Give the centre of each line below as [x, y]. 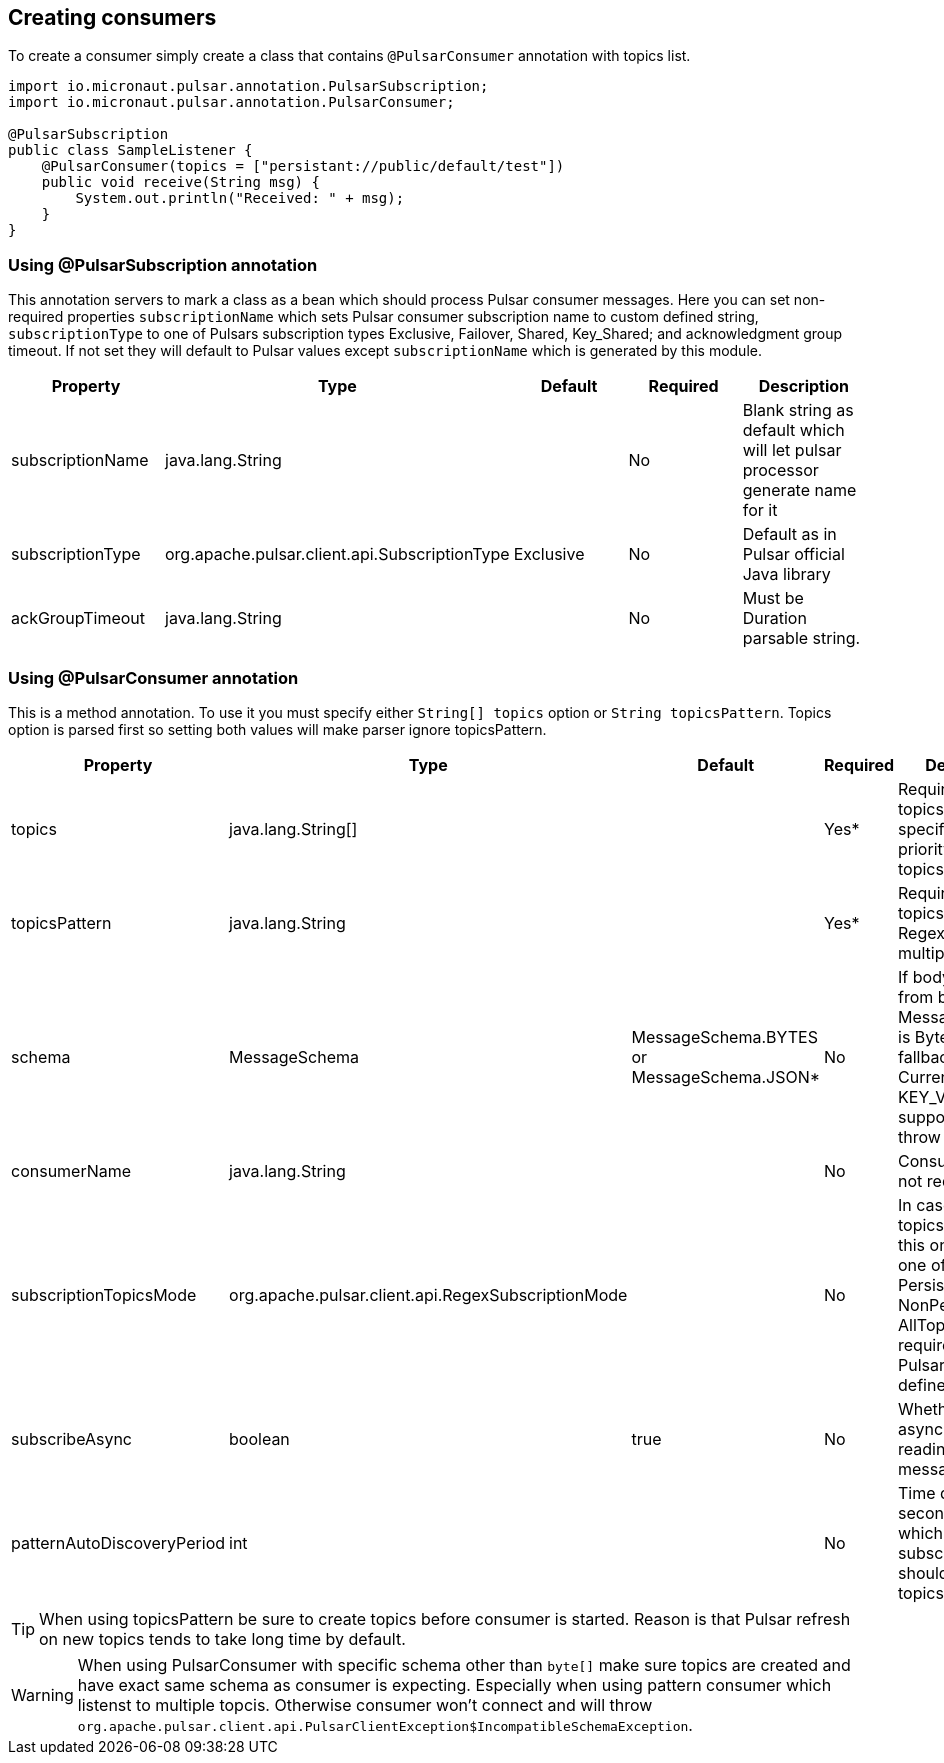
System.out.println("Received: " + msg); [240, 198]
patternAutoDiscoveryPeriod [118, 1542]
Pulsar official [793, 554]
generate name [799, 490]
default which [793, 430]
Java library [786, 574]
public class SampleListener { [130, 150]
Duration [774, 618]
